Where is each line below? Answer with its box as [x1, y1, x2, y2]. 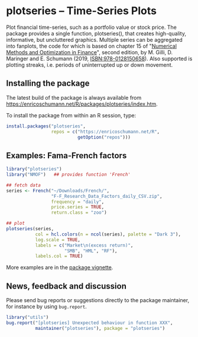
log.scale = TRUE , [35, 237, 81, 243]
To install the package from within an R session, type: [6, 112, 137, 119]
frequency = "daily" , [51, 199, 105, 205]
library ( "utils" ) [6, 315, 49, 320]
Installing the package [6, 78, 90, 89]
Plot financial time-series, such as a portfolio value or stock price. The [6, 24, 177, 31]
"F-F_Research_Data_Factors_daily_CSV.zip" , [51, 193, 163, 199]
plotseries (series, [6, 226, 54, 232]
